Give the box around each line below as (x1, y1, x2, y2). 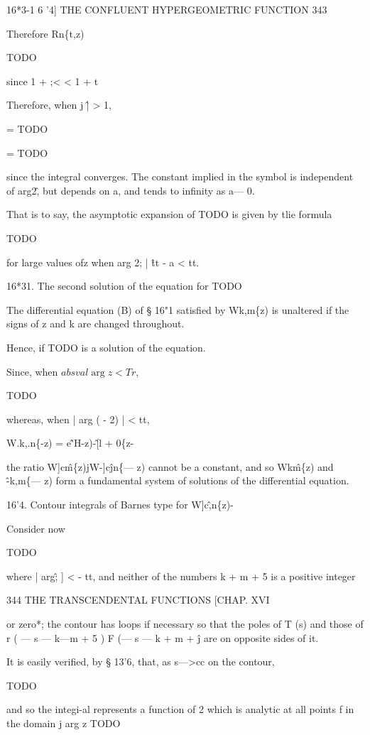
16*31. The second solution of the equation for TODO (6, 278, 242, 293)
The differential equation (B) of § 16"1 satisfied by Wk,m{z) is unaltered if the (6, 302, 349, 317)
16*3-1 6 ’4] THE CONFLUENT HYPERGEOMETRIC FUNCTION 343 (6, 2, 327, 16)
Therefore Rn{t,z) (6, 26, 85, 40)
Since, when (6, 364, 58, 379)
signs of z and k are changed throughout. (6, 316, 185, 331)
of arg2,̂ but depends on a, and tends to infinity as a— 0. (6, 183, 255, 197)
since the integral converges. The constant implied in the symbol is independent (6, 169, 354, 184)
